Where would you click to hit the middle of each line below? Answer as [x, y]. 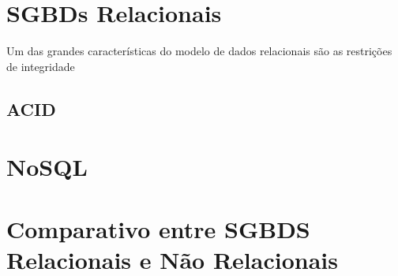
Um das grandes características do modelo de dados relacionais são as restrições [199, 51]
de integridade [41, 66]
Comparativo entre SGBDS [158, 228]
